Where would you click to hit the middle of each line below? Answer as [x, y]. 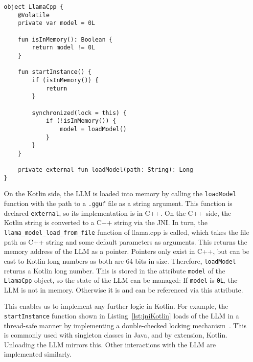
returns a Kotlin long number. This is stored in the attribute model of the [115, 270]
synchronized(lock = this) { [79, 113]
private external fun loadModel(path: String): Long [105, 170]
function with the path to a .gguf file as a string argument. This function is [118, 203]
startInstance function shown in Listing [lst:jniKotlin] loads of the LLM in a [122, 316]
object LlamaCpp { [34, 7]
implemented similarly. [38, 354]
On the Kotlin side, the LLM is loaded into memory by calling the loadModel [120, 193]
